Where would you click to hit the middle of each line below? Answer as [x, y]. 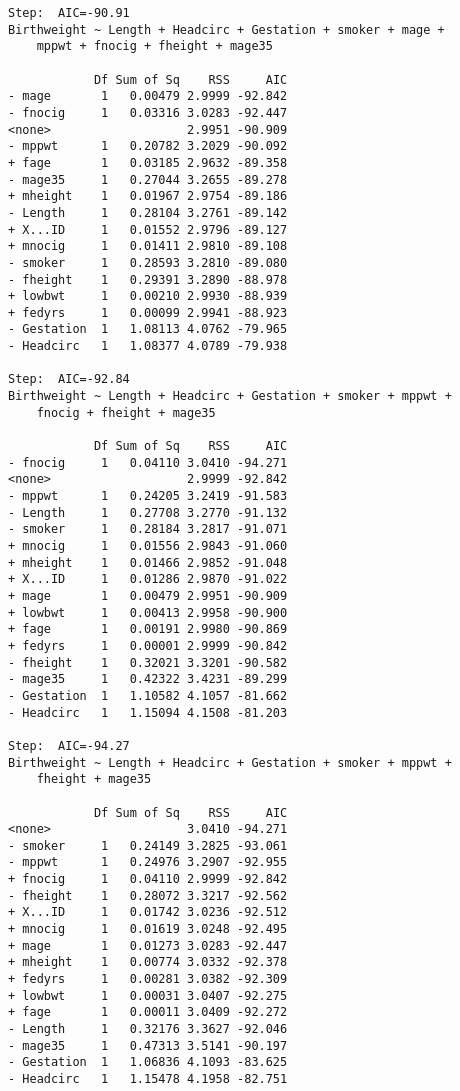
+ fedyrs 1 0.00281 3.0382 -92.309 [148, 979]
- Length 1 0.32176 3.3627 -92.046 [148, 1029]
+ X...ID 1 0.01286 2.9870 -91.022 [148, 579]
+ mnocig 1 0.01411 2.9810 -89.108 [148, 246]
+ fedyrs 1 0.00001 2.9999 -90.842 [148, 645]
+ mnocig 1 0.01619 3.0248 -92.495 [148, 929]
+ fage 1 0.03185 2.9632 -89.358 [148, 162]
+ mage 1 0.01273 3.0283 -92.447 [148, 945]
